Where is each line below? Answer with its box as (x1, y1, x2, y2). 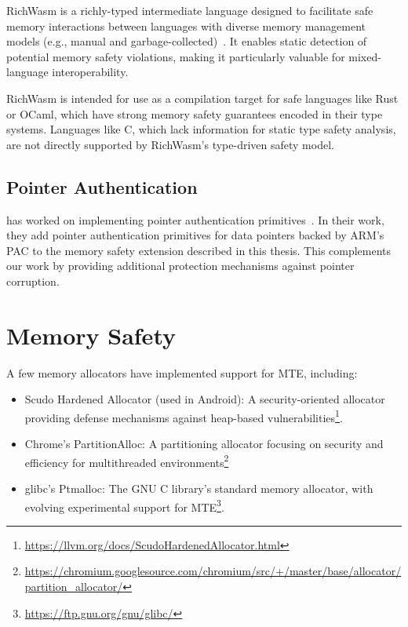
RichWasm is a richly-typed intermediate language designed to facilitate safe (6, 2, 373, 18)
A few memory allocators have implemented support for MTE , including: (6, 364, 358, 381)
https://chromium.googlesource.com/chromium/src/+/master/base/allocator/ (24, 563, 402, 579)
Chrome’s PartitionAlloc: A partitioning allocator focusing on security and (24, 436, 384, 452)
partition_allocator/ (24, 578, 123, 594)
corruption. (6, 272, 60, 289)
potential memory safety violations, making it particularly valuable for (6, 48, 345, 64)
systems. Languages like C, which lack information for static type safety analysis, (6, 121, 396, 137)
